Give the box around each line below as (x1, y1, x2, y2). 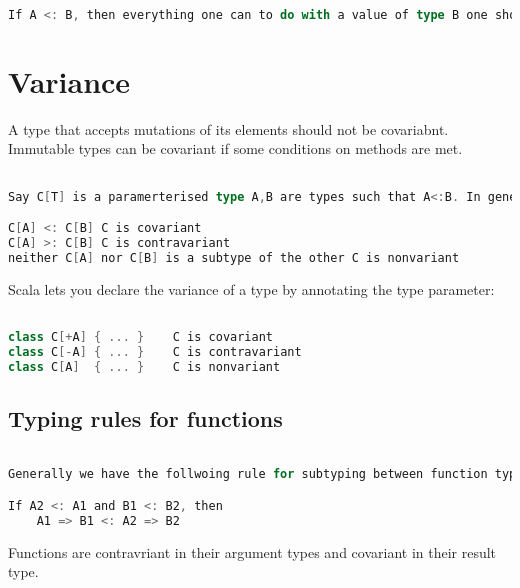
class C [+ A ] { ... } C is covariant (8, 329, 273, 344)
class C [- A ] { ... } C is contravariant (8, 344, 302, 359)
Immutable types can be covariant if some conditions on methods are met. (8, 138, 463, 159)
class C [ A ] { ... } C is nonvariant (8, 359, 281, 374)
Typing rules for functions (8, 402, 283, 433)
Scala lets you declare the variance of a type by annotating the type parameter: (8, 278, 495, 299)
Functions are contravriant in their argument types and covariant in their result (8, 541, 497, 562)
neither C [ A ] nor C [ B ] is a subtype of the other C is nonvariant (8, 250, 460, 265)
